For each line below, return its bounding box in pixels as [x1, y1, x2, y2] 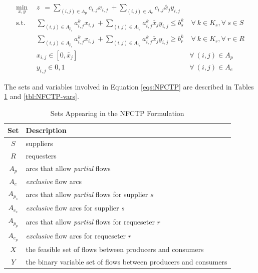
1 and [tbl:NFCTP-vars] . [4, 91, 79, 101]
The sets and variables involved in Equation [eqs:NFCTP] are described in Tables [4, 81, 254, 91]
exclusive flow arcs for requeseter [26, 230, 126, 241]
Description [26, 125, 67, 135]
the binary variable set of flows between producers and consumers [26, 256, 227, 266]
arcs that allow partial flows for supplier [26, 188, 148, 199]
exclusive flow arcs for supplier [26, 202, 119, 212]
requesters [26, 150, 57, 161]
